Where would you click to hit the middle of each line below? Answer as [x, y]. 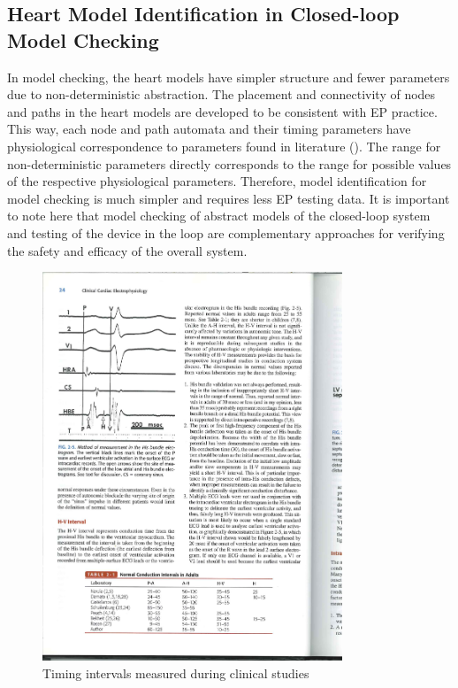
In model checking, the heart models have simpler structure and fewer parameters [229, 77]
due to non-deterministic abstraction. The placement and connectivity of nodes [221, 94]
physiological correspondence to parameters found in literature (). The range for [224, 146]
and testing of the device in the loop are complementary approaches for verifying [226, 232]
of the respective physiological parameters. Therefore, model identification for [217, 181]
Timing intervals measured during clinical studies [176, 673]
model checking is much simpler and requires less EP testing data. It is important [229, 198]
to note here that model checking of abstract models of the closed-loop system [219, 216]
